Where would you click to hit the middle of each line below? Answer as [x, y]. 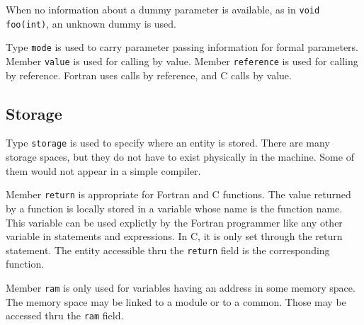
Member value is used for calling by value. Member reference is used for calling [182, 61]
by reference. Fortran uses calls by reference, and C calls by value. [149, 75]
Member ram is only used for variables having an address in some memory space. [181, 287]
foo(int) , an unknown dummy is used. [91, 23]
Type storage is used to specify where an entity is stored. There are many [168, 143]
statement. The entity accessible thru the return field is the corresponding [168, 250]
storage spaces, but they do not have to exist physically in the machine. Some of [180, 157]
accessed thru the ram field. [65, 315]
